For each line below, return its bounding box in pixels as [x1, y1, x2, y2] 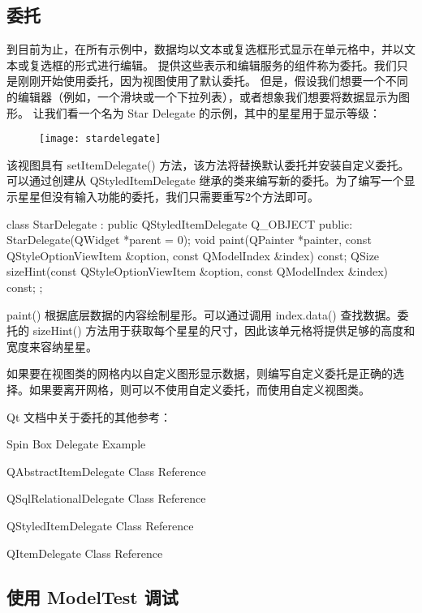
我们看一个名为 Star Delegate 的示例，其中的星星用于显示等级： [44, 104, 381, 121]
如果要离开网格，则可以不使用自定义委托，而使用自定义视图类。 [28, 380, 370, 397]
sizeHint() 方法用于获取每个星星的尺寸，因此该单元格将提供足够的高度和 [32, 322, 416, 339]
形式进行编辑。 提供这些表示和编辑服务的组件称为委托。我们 [74, 56, 397, 73]
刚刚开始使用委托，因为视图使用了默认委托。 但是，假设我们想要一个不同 [17, 72, 408, 89]
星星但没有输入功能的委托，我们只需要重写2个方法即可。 [17, 188, 319, 205]
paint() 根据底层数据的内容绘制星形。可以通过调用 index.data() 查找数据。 [6, 306, 398, 323]
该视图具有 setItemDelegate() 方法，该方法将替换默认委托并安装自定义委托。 [6, 156, 410, 173]
